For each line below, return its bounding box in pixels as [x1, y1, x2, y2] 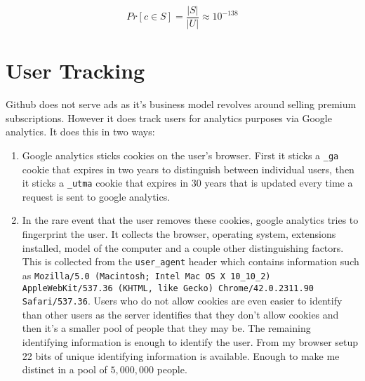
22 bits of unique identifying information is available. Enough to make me [22, 348, 340, 363]
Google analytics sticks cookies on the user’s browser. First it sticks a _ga [22, 147, 339, 162]
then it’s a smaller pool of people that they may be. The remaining [22, 321, 311, 335]
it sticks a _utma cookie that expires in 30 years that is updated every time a [22, 175, 353, 190]
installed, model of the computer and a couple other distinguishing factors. [22, 240, 344, 255]
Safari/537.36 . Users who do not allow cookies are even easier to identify [22, 293, 343, 308]
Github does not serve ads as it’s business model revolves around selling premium [6, 97, 357, 112]
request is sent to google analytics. [22, 189, 171, 203]
